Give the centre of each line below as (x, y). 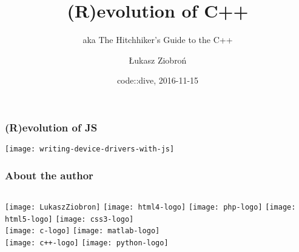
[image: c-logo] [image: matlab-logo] (82, 231)
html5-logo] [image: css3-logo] (69, 219)
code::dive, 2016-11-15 (158, 80)
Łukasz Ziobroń (158, 60)
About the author (49, 175)
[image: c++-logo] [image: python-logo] (87, 243)
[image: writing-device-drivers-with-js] (90, 149)
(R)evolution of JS (51, 127)
